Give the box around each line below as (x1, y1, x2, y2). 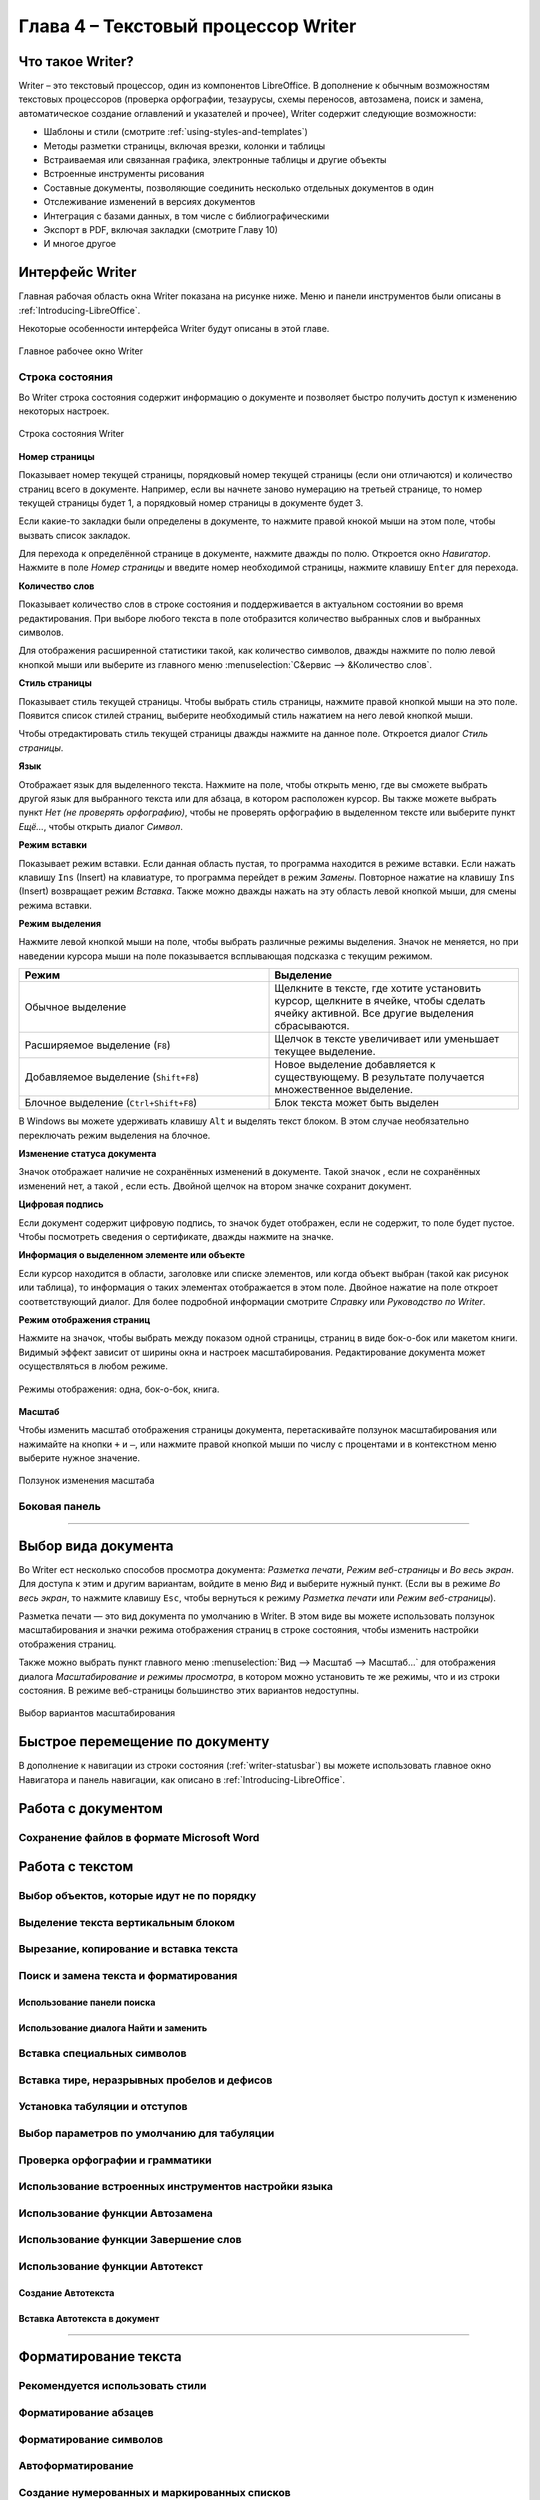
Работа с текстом (18, 1858, 134, 1875)
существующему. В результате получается (274, 1070, 485, 1084)
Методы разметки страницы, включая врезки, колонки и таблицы (43, 140, 326, 152)
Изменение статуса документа (18, 1148, 157, 1160)
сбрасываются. (274, 1019, 350, 1033)
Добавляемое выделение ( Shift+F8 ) (24, 1070, 200, 1084)
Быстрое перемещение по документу (18, 1733, 270, 1750)
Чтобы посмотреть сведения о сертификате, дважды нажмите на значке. (18, 1230, 334, 1242)
